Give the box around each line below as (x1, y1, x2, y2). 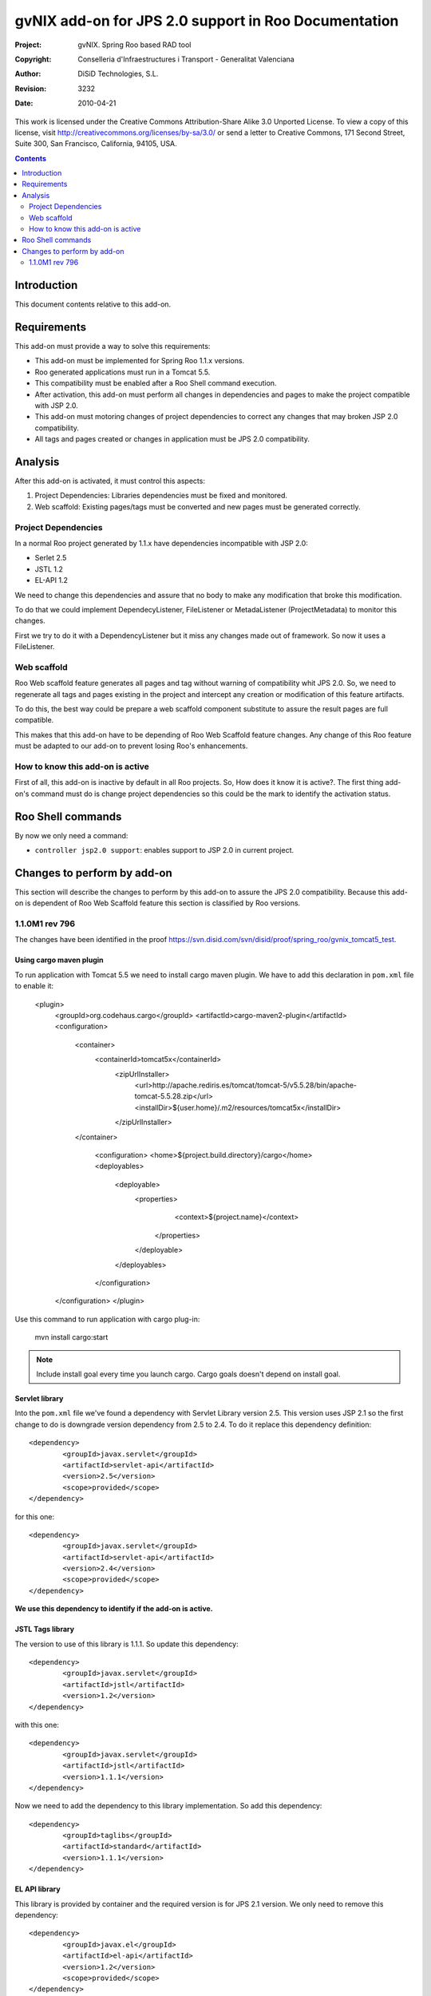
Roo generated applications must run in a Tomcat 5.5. (34, 367, 211, 377)
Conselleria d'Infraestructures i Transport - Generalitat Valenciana (77, 54, 295, 64)
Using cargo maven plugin (14, 955, 104, 965)
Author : (14, 69, 42, 79)
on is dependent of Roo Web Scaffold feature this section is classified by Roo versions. (14, 898, 301, 908)
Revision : (14, 84, 47, 93)
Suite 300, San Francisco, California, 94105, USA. (14, 139, 177, 149)
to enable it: (14, 981, 54, 991)
